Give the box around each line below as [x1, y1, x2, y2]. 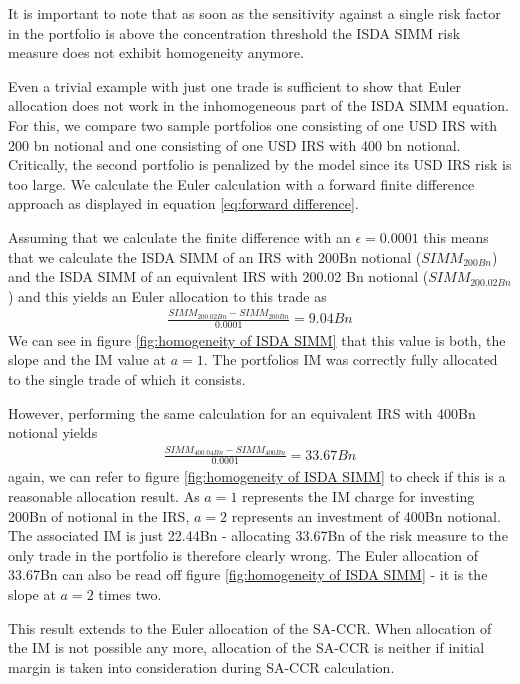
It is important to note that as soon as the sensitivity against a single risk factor [8, 3, 501, 23]
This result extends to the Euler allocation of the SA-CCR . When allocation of [8, 617, 492, 638]
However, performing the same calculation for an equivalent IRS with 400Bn [8, 402, 476, 423]
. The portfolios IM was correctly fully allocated [203, 349, 498, 370]
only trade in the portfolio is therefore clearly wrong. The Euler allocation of [8, 544, 478, 565]
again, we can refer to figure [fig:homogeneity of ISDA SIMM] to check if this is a [8, 466, 506, 487]
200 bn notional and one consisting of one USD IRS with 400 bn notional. [8, 134, 461, 155]
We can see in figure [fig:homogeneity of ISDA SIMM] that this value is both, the [8, 329, 506, 350]
